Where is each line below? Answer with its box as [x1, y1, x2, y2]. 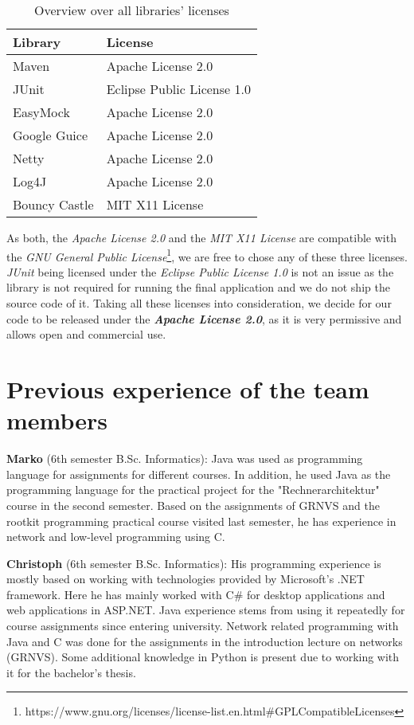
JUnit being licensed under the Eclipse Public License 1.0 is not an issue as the [6, 263, 394, 280]
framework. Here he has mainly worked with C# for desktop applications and [6, 586, 385, 602]
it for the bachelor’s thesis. [6, 664, 136, 680]
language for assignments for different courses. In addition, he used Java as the [6, 465, 391, 482]
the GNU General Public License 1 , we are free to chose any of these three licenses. [6, 245, 408, 265]
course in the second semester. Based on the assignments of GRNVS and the [6, 496, 380, 513]
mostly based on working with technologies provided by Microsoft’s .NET [6, 570, 365, 587]
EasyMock [13, 103, 70, 121]
